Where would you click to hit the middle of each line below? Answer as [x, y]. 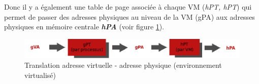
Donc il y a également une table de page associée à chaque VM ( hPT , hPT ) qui [128, 7]
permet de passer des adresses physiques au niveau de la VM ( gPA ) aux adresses [129, 16]
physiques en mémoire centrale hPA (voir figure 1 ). [84, 27]
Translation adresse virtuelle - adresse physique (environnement [123, 65]
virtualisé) [40, 75]
